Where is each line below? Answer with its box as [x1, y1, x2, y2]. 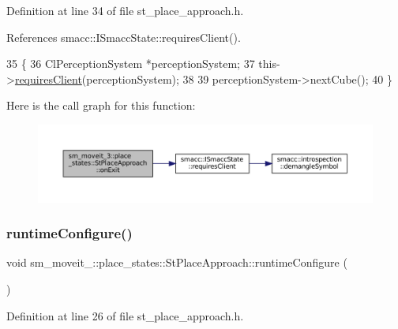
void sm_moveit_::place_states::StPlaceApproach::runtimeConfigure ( [6, 254, 347, 271]
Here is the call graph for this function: [6, 97, 196, 114]
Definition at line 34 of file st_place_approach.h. [6, 2, 244, 18]
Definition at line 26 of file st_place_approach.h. [6, 307, 244, 323]
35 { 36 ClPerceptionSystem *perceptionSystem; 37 [6, 55, 255, 72]
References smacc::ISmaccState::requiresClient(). [6, 28, 241, 45]
